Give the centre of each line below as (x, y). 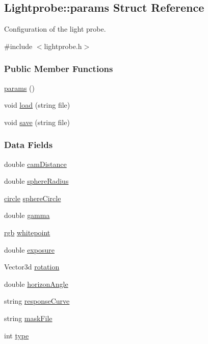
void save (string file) (37, 122)
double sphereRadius (36, 181)
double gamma (27, 215)
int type (17, 335)
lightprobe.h (63, 46)
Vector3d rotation (32, 267)
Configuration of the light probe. (55, 29)
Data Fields (29, 145)
